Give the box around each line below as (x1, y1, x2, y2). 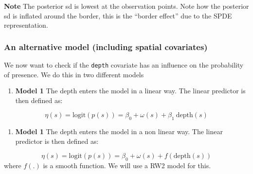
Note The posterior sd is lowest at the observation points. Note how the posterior (4, 1, 249, 11)
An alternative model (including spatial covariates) (4, 40, 208, 52)
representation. (4, 20, 48, 30)
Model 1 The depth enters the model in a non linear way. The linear (15, 126, 223, 137)
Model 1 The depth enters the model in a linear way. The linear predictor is (15, 86, 246, 96)
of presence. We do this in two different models (4, 69, 144, 79)
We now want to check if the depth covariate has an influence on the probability (4, 60, 244, 70)
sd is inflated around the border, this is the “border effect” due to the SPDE (4, 10, 232, 20)
